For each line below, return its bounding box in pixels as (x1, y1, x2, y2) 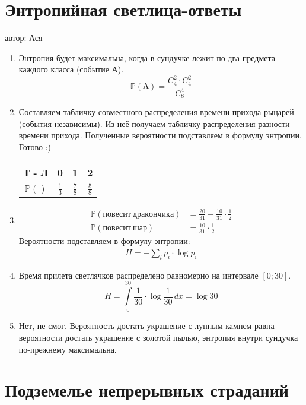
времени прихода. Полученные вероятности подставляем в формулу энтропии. (18, 129, 302, 141)
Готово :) (18, 141, 51, 153)
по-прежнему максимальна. (18, 343, 117, 355)
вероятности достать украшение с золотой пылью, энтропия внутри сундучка (18, 331, 298, 343)
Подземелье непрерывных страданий (5, 378, 289, 402)
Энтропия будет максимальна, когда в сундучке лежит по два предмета (18, 51, 275, 64)
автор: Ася (5, 31, 43, 44)
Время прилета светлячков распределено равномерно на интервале (18, 268, 259, 281)
